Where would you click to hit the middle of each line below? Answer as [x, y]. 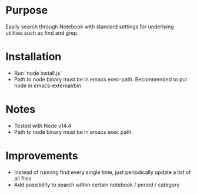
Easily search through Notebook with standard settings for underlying [90, 27]
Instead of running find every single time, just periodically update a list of [102, 172]
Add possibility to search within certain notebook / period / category [97, 185]
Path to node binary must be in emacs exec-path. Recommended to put [101, 79]
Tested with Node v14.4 [43, 126]
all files [23, 178]
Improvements [42, 156]
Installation [34, 57]
